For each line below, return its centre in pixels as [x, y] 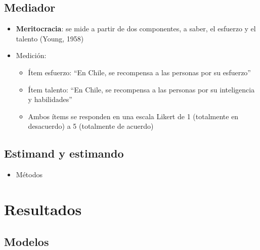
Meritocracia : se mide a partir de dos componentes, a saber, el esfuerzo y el [136, 29]
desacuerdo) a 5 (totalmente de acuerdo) [91, 126]
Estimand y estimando [64, 153]
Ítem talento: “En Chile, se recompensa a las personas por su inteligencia [141, 89]
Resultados [43, 209]
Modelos [27, 241]
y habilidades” [50, 99]
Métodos [29, 174]
